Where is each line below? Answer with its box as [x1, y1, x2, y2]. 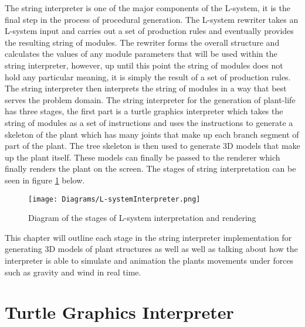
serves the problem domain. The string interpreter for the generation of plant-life [5, 93, 296, 105]
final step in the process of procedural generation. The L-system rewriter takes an [5, 13, 299, 25]
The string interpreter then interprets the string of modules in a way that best [5, 82, 287, 94]
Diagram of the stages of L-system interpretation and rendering [28, 212, 256, 224]
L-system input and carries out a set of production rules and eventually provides [5, 25, 294, 37]
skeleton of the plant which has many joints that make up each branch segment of [5, 128, 299, 140]
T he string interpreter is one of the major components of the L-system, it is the [5, 2, 290, 13]
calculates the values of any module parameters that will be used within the [5, 47, 277, 60]
